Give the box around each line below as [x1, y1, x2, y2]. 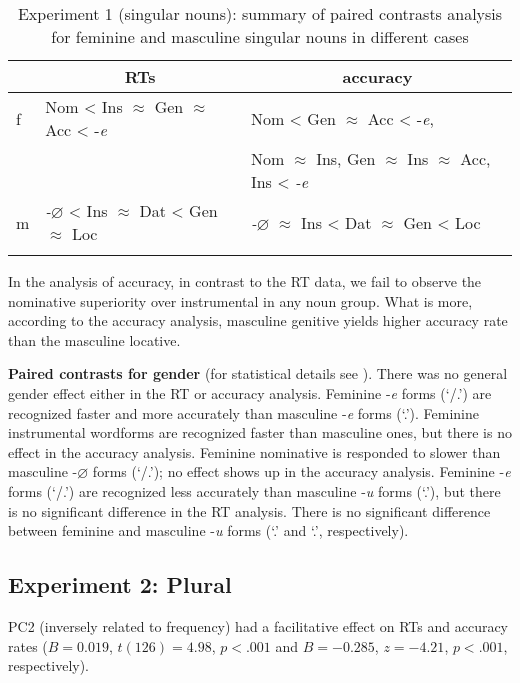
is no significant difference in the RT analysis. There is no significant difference [8, 500, 491, 521]
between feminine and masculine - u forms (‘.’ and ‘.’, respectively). [8, 520, 409, 541]
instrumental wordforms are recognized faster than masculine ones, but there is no [8, 422, 512, 443]
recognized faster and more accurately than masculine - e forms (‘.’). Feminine [8, 402, 480, 423]
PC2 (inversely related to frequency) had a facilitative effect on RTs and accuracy [8, 615, 509, 636]
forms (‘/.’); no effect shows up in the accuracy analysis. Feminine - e [92, 461, 511, 482]
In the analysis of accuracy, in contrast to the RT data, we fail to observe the [8, 271, 482, 291]
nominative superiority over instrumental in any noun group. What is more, [8, 290, 473, 311]
